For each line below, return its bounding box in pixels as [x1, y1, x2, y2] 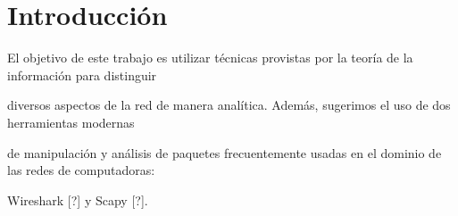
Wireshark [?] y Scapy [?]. [7, 190, 148, 209]
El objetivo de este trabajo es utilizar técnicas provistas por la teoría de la [7, 48, 413, 67]
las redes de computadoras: [7, 161, 155, 179]
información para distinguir [7, 65, 157, 84]
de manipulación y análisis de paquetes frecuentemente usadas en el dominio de [7, 143, 442, 162]
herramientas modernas [7, 112, 135, 131]
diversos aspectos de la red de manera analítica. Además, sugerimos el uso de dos [7, 96, 451, 114]
